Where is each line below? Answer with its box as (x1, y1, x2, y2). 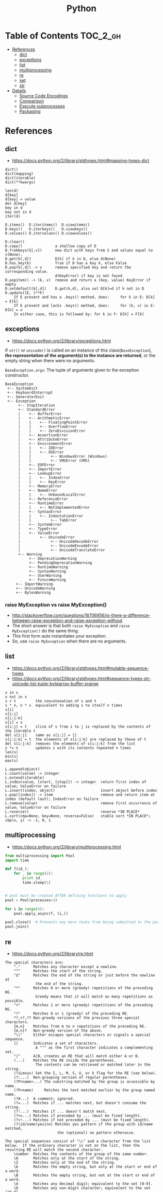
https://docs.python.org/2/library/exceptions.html (12, 338, 111, 343)
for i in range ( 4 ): (5, 907, 45, 911)
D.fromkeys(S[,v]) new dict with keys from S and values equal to (5, 248, 153, 253)
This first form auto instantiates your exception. (12, 633, 107, 639)
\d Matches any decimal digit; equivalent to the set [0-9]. (14, 1181, 153, 1186)
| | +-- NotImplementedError (17, 505, 90, 510)
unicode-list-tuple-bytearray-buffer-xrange (12, 680, 98, 686)
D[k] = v (5, 307, 23, 312)
